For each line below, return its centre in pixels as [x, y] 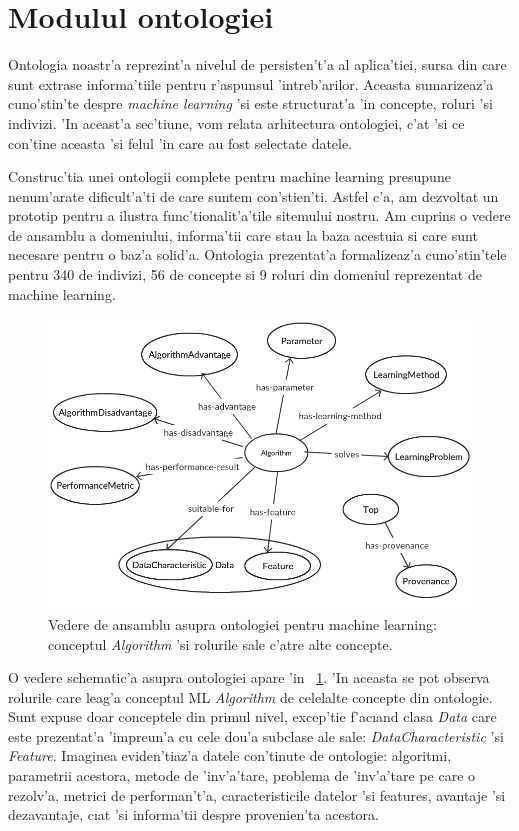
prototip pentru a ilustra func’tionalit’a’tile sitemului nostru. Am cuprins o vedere [259, 215]
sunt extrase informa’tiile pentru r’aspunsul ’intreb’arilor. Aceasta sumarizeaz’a [251, 83]
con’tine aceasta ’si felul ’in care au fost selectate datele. [180, 142]
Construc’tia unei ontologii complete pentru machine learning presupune [229, 176]
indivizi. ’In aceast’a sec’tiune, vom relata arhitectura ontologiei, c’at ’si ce [236, 122]
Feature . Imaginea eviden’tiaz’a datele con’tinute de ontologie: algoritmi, [230, 755]
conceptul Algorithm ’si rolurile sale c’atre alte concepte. [220, 643]
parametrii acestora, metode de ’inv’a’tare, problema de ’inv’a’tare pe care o [242, 775]
